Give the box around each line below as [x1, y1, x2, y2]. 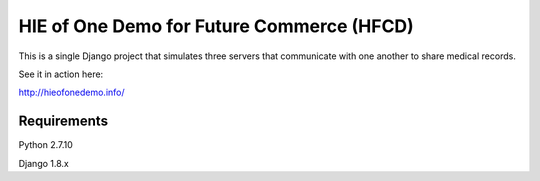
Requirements [18, 113, 109, 130]
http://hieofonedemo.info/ [18, 86, 125, 99]
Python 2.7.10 [18, 139, 74, 151]
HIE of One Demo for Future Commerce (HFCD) [18, 15, 414, 37]
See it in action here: [18, 68, 104, 80]
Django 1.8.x [18, 157, 69, 169]
